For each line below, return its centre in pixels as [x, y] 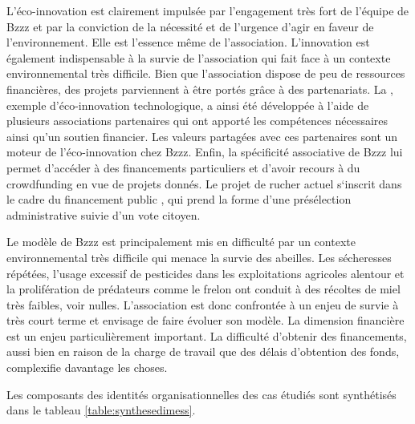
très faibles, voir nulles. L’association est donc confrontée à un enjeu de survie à [203, 304]
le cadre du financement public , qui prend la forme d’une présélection [179, 199]
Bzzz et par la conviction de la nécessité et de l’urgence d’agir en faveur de [190, 26]
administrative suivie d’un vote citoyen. [104, 214]
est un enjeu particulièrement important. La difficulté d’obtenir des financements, [207, 335]
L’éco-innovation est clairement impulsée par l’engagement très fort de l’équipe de [208, 10]
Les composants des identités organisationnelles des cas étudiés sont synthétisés [201, 394]
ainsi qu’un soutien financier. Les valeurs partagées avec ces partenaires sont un [202, 136]
